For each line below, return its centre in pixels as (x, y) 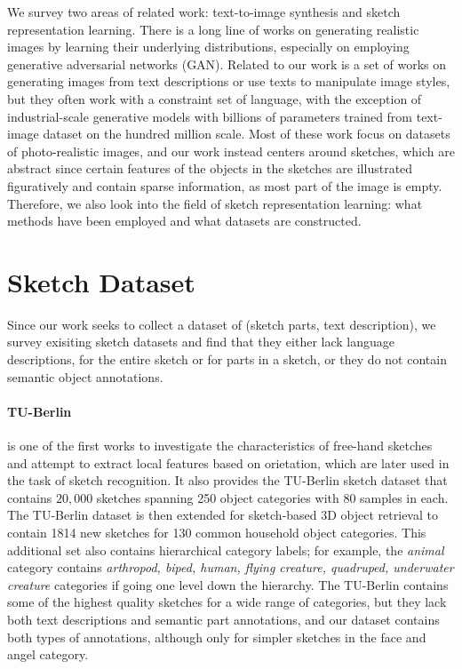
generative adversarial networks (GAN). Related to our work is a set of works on (227, 64)
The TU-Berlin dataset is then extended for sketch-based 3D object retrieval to (223, 515)
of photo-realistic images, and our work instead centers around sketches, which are (231, 151)
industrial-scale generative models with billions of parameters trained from (210, 116)
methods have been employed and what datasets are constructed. (184, 221)
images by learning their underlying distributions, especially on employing (208, 47)
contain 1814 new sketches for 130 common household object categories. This (217, 532)
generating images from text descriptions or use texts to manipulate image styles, (229, 81)
